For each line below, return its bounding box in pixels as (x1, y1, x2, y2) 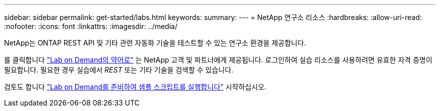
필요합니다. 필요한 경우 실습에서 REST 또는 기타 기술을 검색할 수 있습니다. (4, 65, 234, 74)
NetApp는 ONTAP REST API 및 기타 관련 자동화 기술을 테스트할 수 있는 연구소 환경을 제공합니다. (4, 38, 306, 47)
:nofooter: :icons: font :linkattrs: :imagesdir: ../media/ (4, 22, 178, 30)
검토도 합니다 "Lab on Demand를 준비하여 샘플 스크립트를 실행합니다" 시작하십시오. (4, 82, 267, 91)
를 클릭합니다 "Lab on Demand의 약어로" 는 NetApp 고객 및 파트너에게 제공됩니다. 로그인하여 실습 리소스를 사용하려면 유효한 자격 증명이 (4, 55, 432, 64)
